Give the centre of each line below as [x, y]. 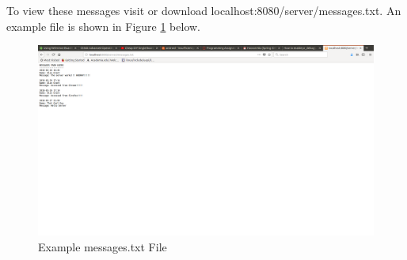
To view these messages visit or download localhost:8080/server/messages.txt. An [204, 10]
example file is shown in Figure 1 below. [103, 26]
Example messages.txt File [103, 246]
